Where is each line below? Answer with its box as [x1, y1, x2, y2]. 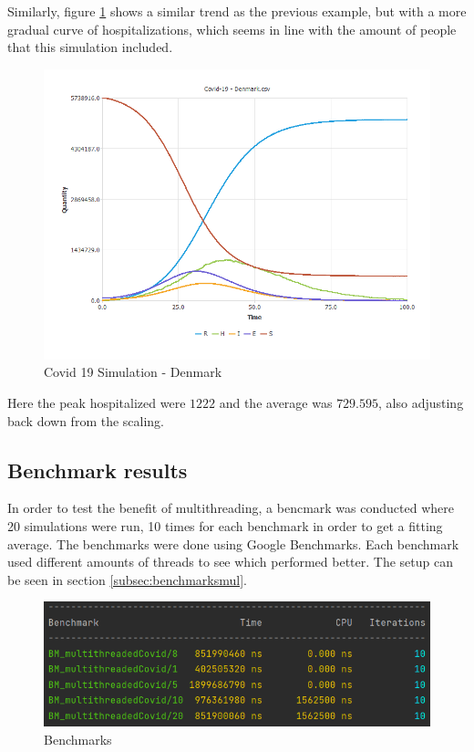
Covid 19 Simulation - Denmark [44, 362, 222, 381]
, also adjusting [378, 392, 464, 412]
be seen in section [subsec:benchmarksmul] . [7, 569, 247, 589]
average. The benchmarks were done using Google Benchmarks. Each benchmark [7, 534, 459, 553]
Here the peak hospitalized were [7, 392, 186, 412]
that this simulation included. [7, 37, 173, 57]
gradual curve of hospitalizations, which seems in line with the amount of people [7, 19, 457, 38]
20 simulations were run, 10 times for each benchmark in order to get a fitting [7, 516, 443, 535]
